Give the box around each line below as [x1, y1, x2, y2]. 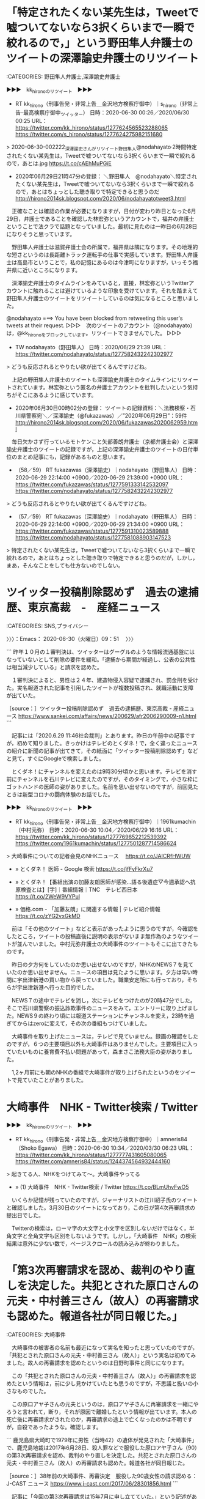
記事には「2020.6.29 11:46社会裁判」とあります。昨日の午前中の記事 [11, 731, 185, 739]
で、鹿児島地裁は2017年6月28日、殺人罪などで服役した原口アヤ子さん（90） [6, 1444, 198, 1451]
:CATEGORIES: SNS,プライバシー [6, 622, 89, 629]
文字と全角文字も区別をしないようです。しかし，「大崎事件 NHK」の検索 [11, 1232, 196, 1239]
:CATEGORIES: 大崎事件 [6, 1331, 66, 1338]
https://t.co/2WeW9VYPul [15, 893, 81, 900]
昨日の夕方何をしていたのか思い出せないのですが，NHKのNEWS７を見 [11, 961, 189, 968]
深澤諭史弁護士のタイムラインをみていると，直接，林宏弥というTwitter [11, 279, 189, 287]
